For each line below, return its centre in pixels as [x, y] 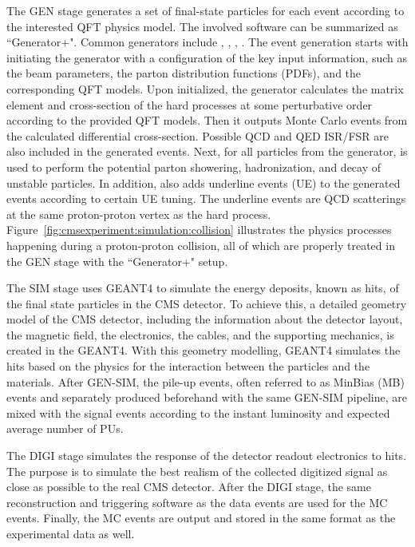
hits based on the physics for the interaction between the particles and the [188, 366]
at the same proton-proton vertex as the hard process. [139, 214]
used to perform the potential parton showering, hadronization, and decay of [194, 166]
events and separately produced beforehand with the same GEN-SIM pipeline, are [207, 397]
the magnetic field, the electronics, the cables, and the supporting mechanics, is [200, 334]
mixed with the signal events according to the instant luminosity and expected [198, 412]
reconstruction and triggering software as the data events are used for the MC [197, 502]
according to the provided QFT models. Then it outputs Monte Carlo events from [207, 120]
